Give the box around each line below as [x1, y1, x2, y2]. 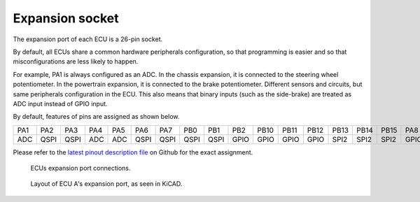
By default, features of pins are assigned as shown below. [13, 113, 180, 121]
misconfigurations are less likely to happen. [13, 57, 139, 66]
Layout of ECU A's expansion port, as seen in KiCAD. [30, 180, 183, 188]
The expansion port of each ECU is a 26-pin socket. [13, 35, 163, 43]
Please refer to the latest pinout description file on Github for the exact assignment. [13, 147, 253, 157]
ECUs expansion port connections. [30, 164, 131, 173]
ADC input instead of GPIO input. [13, 99, 108, 108]
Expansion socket [13, 10, 119, 26]
